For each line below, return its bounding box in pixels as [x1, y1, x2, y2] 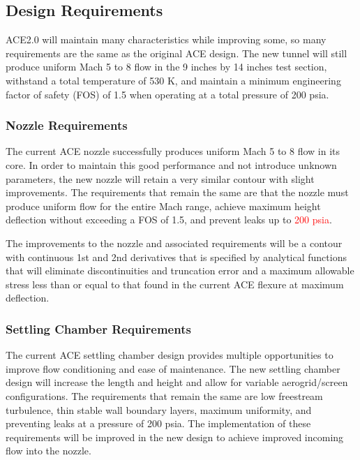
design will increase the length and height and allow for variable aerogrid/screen [6, 375, 348, 389]
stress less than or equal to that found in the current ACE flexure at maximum [6, 276, 344, 291]
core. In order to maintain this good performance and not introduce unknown [6, 157, 337, 172]
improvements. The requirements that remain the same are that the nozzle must [6, 185, 349, 200]
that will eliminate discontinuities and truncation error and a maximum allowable [6, 263, 354, 278]
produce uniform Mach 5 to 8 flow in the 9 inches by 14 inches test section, [6, 59, 327, 74]
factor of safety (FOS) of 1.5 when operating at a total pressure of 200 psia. [6, 87, 329, 101]
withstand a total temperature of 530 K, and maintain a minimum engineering [6, 73, 341, 87]
